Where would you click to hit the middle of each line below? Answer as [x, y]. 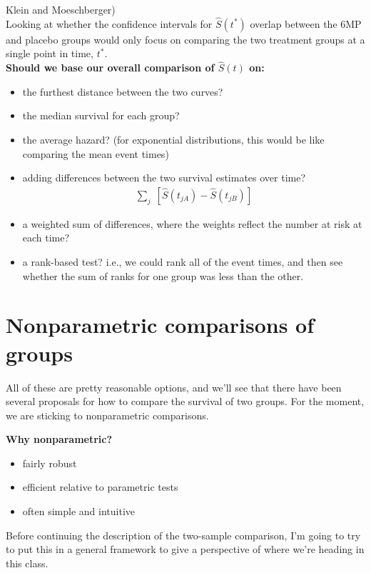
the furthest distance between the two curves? [123, 91]
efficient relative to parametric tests [100, 487]
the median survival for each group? [101, 115]
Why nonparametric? [59, 439]
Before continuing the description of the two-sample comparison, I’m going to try [183, 535]
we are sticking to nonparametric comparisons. [107, 415]
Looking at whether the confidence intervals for [109, 23]
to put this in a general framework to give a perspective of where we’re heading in [185, 549]
